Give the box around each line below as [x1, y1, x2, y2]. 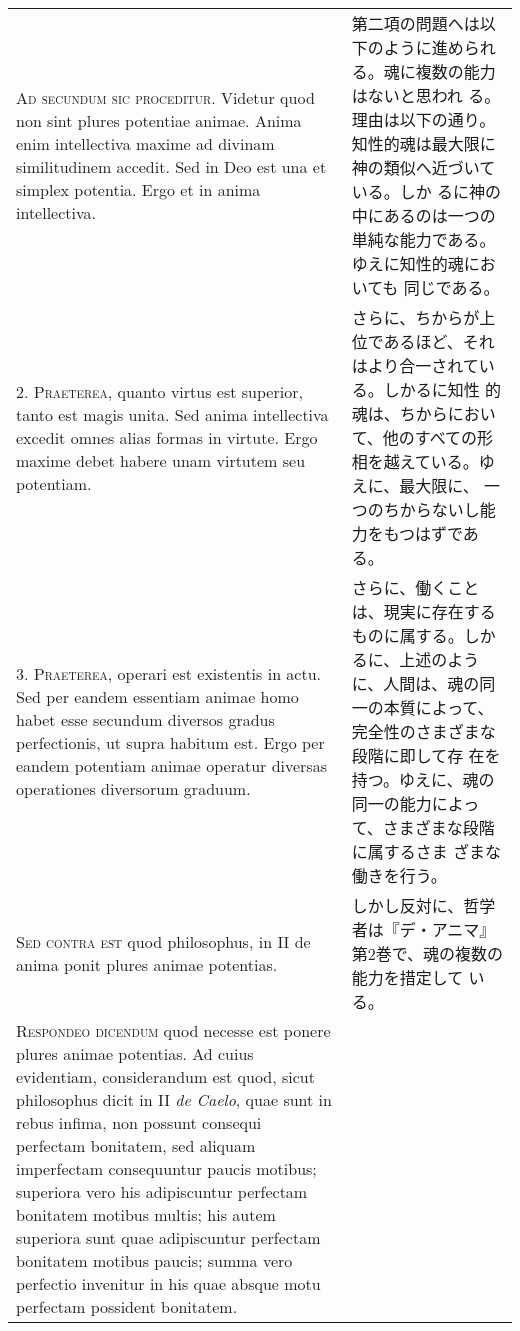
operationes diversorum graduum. [16, 777, 251, 800]
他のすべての [382, 426, 478, 449]
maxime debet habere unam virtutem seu [16, 448, 306, 472]
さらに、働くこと [351, 576, 480, 599]
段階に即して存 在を [351, 744, 501, 767]
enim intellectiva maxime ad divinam [16, 132, 275, 155]
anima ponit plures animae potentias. [16, 953, 278, 976]
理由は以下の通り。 [351, 108, 496, 131]
